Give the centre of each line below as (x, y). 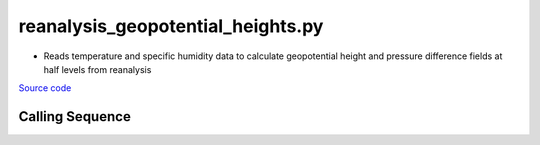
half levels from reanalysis (97, 69)
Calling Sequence (75, 116)
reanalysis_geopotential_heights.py (171, 26)
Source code (45, 88)
